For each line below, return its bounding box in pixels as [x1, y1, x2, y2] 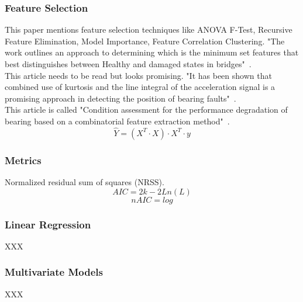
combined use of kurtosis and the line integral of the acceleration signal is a [5, 81, 276, 93]
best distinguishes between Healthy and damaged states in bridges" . [5, 58, 252, 70]
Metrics [5, 152, 42, 167]
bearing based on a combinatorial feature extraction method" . [5, 114, 230, 127]
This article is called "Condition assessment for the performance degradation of [5, 103, 288, 116]
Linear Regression [5, 217, 91, 231]
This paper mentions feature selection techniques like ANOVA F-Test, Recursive [5, 23, 292, 36]
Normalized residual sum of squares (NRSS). [5, 176, 164, 188]
